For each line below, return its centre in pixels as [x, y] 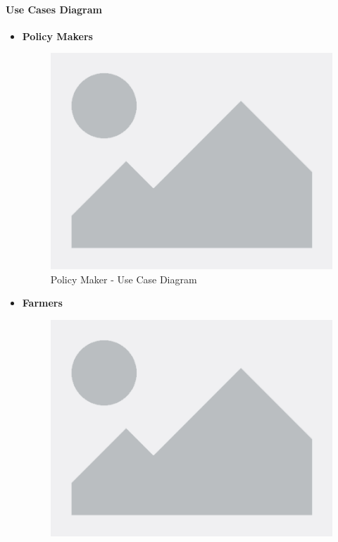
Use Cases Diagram [54, 9]
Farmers [42, 303]
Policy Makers [57, 36]
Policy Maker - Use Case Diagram [124, 279]
